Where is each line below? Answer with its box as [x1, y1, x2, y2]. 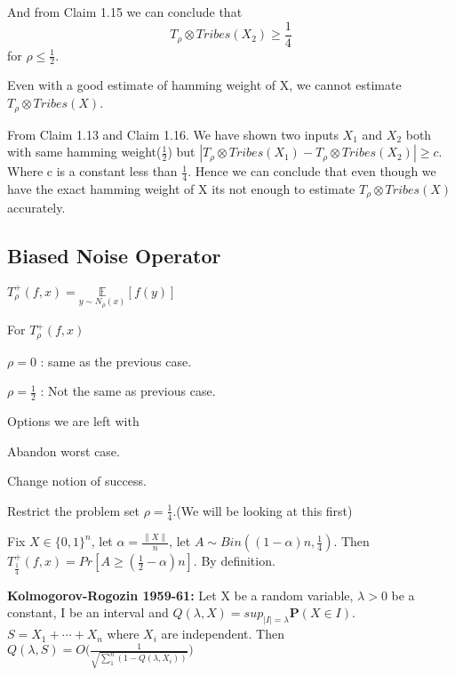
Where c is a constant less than [7, 162, 178, 181]
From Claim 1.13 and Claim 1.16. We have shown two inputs [7, 125, 339, 143]
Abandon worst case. [7, 441, 120, 460]
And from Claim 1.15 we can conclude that [7, 3, 243, 20]
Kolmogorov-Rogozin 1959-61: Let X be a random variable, [7, 585, 354, 604]
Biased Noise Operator [7, 242, 221, 270]
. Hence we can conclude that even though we [188, 162, 436, 181]
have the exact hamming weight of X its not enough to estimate [7, 179, 355, 197]
